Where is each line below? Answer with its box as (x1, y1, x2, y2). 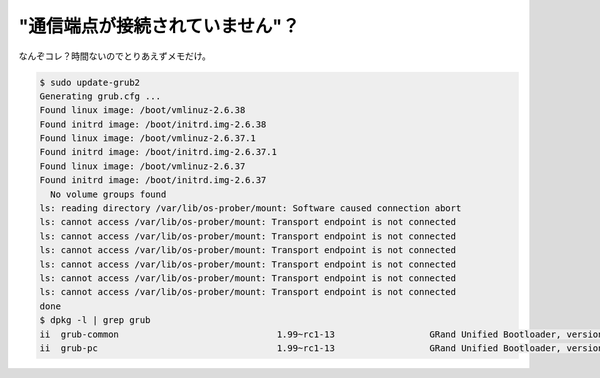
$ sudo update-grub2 (39, 76, 140, 88)
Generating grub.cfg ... (39, 90, 162, 102)
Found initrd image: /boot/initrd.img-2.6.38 (39, 118, 267, 130)
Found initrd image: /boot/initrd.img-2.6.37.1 (39, 146, 277, 158)
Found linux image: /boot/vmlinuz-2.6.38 (39, 105, 246, 116)
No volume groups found (50, 188, 167, 200)
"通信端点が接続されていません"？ (18, 15, 300, 37)
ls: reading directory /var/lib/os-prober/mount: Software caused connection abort (39, 203, 462, 214)
